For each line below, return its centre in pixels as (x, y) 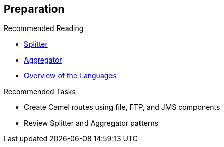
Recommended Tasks (40, 92)
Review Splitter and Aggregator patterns (91, 123)
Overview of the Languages (70, 76)
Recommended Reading (44, 28)
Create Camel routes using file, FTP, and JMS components (122, 107)
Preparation (34, 9)
